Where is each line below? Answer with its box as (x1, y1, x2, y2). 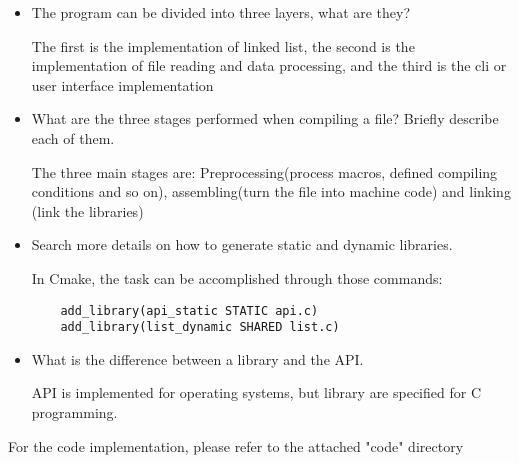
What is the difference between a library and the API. (31, 348, 364, 369)
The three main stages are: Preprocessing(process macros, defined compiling (31, 161, 498, 182)
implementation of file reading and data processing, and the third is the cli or (31, 55, 507, 76)
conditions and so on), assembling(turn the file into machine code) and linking (31, 181, 511, 202)
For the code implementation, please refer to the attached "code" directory (8, 435, 464, 456)
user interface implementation (31, 74, 214, 95)
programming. (31, 402, 118, 423)
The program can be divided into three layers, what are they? (31, 2, 411, 22)
